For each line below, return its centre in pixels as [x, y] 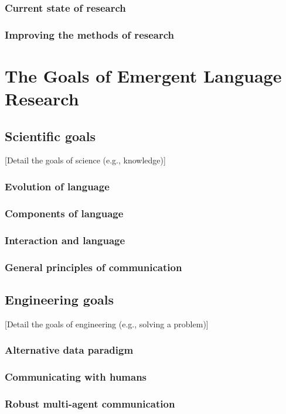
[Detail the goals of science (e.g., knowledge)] [85, 160]
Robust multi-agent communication [90, 403]
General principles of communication [93, 267]
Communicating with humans [76, 376]
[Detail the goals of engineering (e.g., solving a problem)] [107, 324]
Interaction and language [65, 240]
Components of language [64, 213]
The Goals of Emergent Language [143, 75]
